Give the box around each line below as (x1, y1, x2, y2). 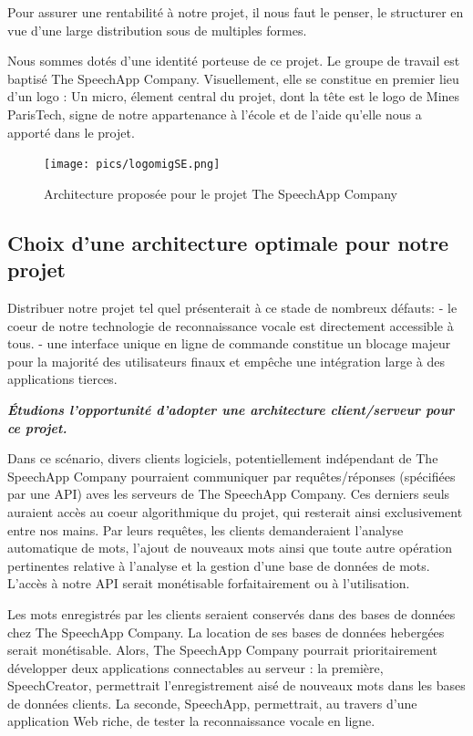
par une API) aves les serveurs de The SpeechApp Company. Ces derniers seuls (7, 484, 450, 503)
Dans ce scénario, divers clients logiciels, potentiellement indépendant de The (7, 449, 438, 468)
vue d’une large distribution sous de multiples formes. (7, 20, 307, 39)
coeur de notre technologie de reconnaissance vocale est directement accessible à (7, 316, 454, 335)
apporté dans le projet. (7, 122, 135, 141)
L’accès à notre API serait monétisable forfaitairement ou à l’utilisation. (7, 574, 410, 593)
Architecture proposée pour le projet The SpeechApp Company (44, 183, 398, 202)
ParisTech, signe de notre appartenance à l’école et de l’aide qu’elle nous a (7, 104, 422, 123)
